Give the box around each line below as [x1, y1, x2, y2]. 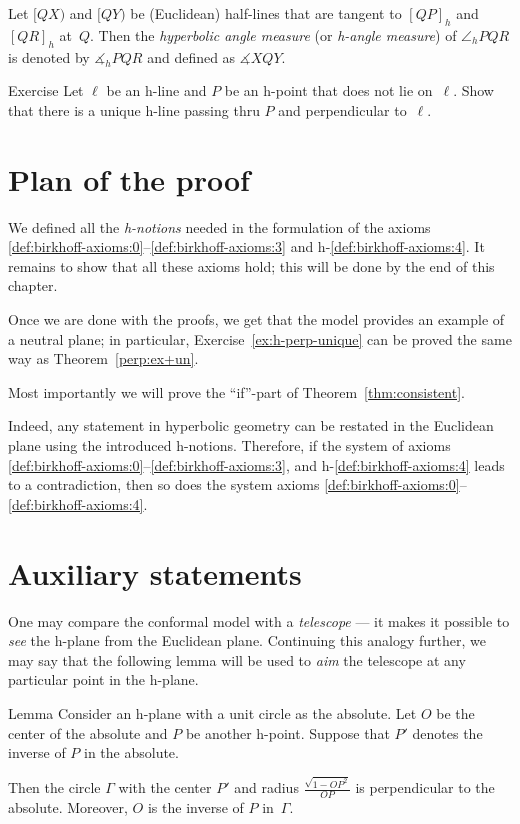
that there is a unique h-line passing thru [8, 99, 260, 120]
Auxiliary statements [8, 552, 302, 593]
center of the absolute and [8, 722, 168, 743]
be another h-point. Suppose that [185, 722, 390, 743]
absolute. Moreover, [8, 796, 128, 817]
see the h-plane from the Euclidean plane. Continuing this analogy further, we [8, 630, 487, 651]
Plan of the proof [8, 158, 250, 199]
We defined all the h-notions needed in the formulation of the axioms [8, 216, 431, 237]
